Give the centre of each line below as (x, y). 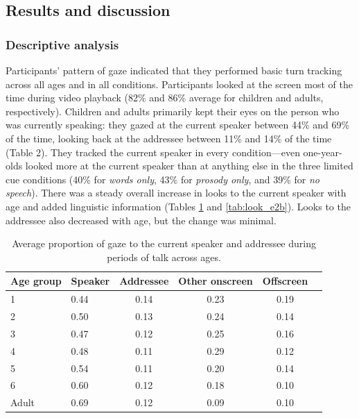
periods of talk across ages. (164, 257)
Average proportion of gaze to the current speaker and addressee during (164, 243)
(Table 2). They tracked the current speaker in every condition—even (153, 152)
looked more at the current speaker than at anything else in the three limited (189, 166)
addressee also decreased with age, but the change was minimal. (141, 220)
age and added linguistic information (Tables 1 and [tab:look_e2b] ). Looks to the (178, 206)
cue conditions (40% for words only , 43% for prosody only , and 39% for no (163, 179)
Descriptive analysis (62, 44)
